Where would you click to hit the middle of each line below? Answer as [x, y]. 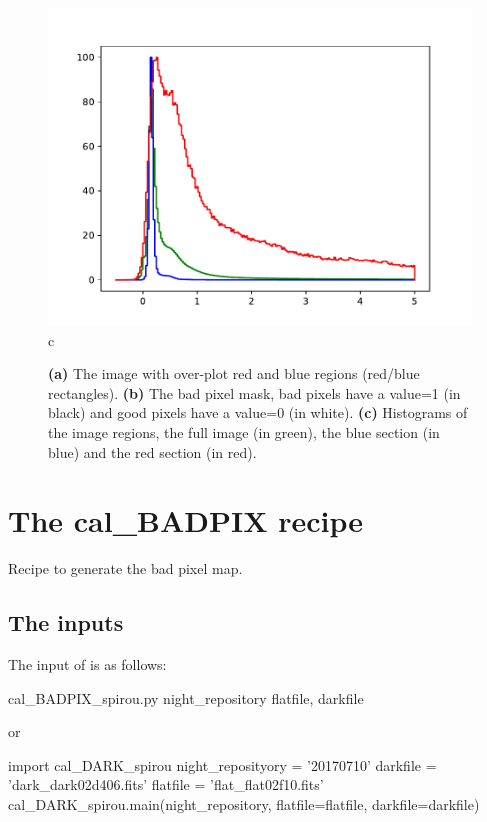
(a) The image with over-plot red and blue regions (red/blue [234, 373]
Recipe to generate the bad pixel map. [125, 568]
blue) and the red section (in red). [152, 451]
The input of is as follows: [87, 664]
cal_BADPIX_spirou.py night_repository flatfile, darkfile [186, 697]
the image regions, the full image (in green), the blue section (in [244, 431]
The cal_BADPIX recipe [186, 520]
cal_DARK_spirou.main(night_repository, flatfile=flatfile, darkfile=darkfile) [244, 804]
